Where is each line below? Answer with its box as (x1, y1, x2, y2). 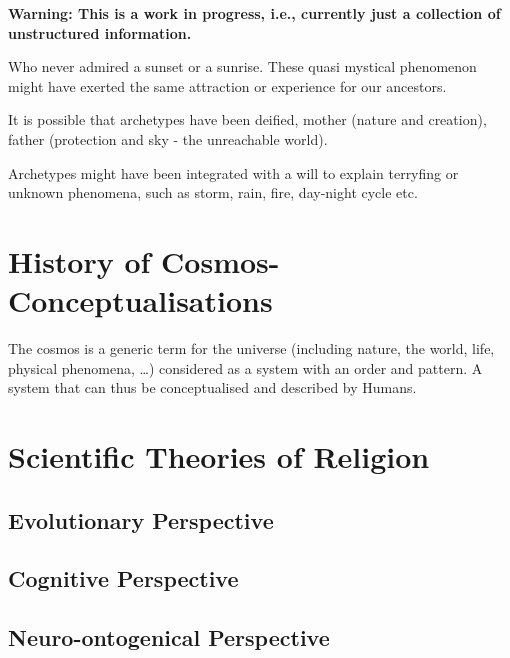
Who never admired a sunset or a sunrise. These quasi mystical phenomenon (8, 56, 477, 77)
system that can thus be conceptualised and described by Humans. (8, 377, 417, 398)
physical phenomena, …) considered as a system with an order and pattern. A (8, 357, 483, 378)
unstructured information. (8, 22, 192, 43)
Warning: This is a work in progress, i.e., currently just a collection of (8, 3, 501, 23)
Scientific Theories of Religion (8, 436, 430, 477)
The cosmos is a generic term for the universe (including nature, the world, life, (8, 338, 495, 359)
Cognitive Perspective (8, 563, 239, 594)
